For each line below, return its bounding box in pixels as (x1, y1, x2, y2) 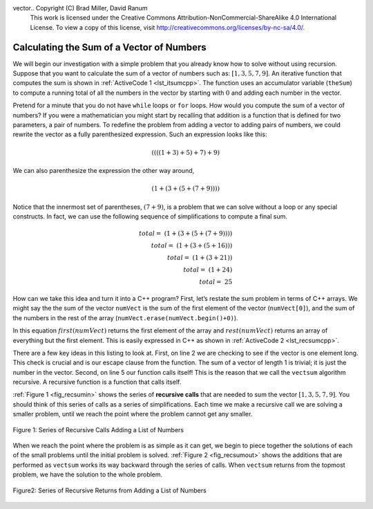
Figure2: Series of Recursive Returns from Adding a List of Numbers (12, 486, 207, 494)
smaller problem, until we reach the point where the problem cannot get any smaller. (12, 410, 253, 418)
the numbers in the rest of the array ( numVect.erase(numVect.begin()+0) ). (12, 313, 238, 322)
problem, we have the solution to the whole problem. (12, 470, 163, 479)
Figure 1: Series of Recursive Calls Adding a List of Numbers (12, 425, 184, 434)
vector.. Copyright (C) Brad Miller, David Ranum (12, 4, 148, 12)
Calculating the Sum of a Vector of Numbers (12, 41, 207, 53)
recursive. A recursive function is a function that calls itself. (12, 378, 182, 387)
